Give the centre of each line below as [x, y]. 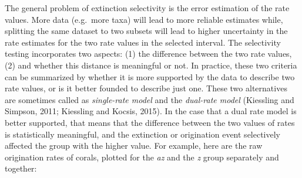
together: [21, 168]
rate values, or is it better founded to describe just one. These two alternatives [146, 88]
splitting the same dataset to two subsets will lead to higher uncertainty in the [146, 31]
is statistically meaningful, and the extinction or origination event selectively [143, 134]
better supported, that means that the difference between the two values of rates [150, 122]
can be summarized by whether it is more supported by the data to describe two [150, 76]
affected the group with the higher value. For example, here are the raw [134, 146]
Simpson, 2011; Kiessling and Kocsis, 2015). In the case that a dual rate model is [151, 111]
